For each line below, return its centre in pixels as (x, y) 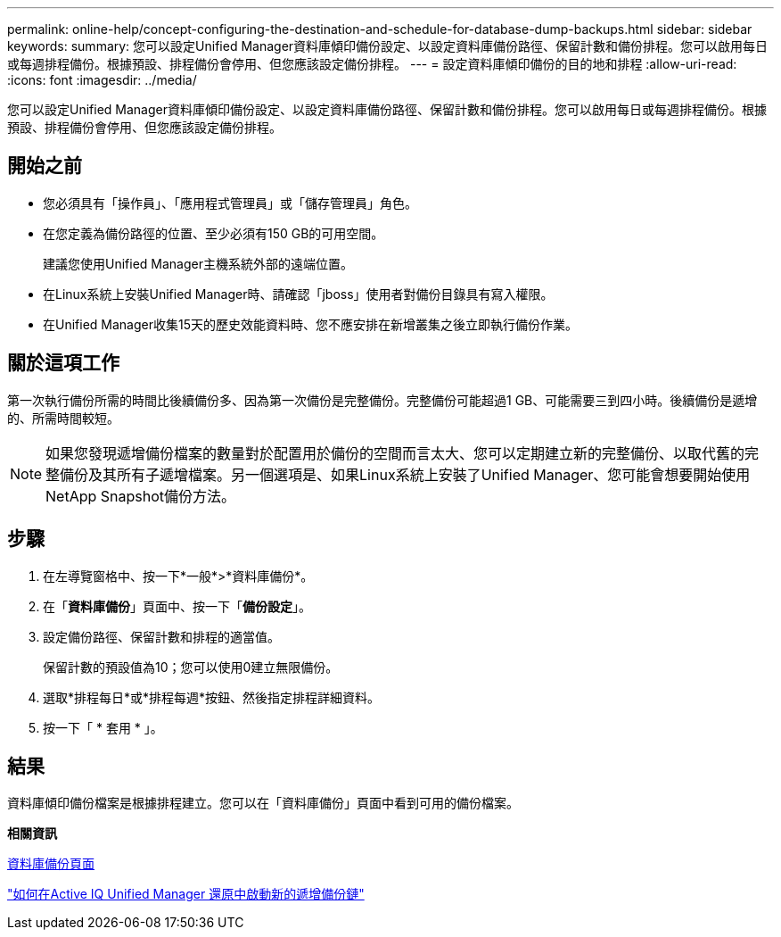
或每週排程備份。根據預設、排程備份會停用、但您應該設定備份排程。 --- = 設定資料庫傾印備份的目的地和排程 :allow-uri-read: (372, 64)
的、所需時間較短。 (63, 418)
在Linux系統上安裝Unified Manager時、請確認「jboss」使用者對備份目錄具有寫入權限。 (298, 294)
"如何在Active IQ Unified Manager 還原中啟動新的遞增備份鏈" (186, 894)
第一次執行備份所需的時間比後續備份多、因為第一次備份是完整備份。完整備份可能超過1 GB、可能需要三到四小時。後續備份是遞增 (382, 400)
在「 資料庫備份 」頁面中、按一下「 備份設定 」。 (177, 606)
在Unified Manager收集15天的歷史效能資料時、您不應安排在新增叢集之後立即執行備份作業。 (310, 324)
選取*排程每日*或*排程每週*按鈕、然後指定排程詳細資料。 (212, 697)
